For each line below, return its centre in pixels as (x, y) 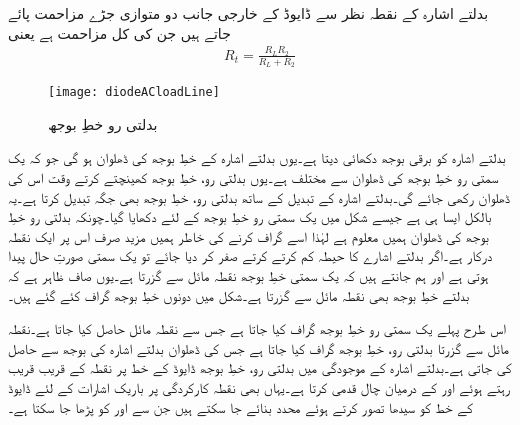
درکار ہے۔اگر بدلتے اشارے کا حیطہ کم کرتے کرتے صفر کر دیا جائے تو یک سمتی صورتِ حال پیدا (250, 255)
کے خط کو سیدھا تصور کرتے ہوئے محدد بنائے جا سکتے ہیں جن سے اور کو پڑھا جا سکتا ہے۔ (240, 406)
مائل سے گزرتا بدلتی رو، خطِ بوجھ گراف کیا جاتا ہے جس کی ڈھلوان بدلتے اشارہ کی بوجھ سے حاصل (259, 347)
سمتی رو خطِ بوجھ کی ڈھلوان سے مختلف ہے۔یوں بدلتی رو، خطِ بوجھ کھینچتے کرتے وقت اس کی (253, 177)
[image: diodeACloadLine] (134, 92)
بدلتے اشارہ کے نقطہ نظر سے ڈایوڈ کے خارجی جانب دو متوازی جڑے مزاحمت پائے (248, 13)
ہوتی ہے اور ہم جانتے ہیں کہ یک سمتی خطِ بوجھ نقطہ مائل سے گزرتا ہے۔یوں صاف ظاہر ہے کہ (248, 274)
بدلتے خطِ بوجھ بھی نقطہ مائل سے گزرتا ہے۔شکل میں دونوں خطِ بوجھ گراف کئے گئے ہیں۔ (239, 294)
